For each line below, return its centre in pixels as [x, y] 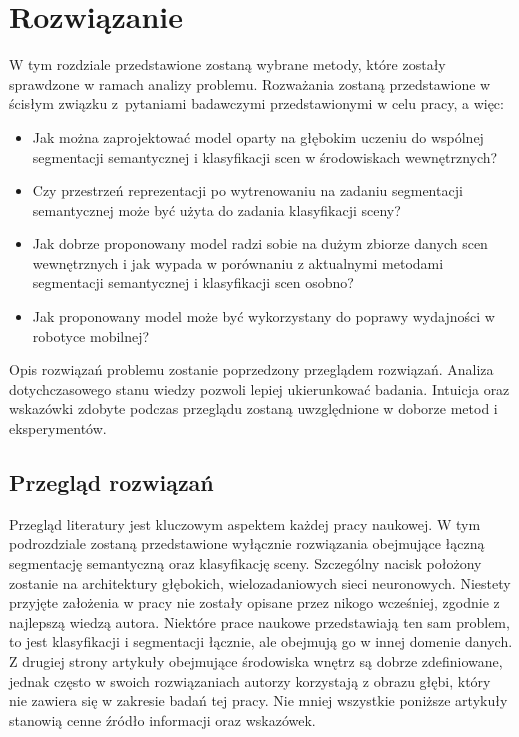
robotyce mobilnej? [91, 335]
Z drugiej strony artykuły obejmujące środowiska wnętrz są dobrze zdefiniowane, [256, 660]
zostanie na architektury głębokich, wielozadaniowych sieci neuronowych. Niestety [260, 582]
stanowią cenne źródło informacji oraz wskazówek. [162, 719]
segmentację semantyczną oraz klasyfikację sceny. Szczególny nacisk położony [245, 563]
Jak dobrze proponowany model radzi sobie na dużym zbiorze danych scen [260, 243]
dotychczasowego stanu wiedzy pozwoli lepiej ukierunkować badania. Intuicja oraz [259, 388]
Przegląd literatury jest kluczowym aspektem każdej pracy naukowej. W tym [245, 523]
